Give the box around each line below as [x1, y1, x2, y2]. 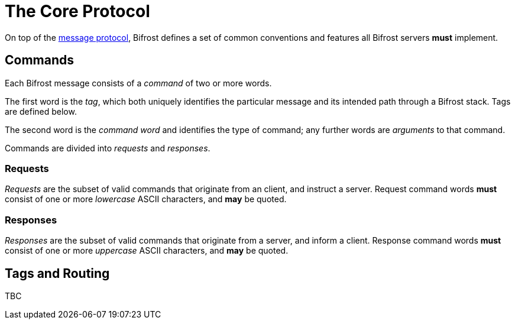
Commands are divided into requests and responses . [5, 142, 210, 153]
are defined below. [5, 106, 77, 116]
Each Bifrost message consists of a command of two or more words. [5, 77, 272, 88]
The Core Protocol [5, 1, 150, 21]
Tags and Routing [5, 265, 110, 281]
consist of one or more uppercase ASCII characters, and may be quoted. [5, 245, 289, 256]
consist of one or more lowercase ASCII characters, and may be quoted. [5, 194, 287, 205]
